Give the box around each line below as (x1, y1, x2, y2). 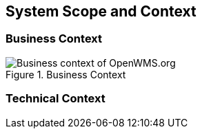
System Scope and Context (6, 3, 196, 20)
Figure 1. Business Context (6, 68, 126, 80)
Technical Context (6, 91, 105, 106)
